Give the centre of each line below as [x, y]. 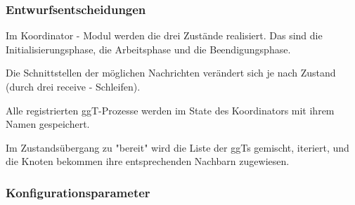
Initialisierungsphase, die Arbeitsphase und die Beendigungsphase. [148, 49]
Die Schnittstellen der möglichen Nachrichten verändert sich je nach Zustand [171, 73]
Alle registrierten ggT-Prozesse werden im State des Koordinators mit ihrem [170, 110]
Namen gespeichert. [48, 124]
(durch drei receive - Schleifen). [73, 86]
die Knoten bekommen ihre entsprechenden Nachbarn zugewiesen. [148, 161]
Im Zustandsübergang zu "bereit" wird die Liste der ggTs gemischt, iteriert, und [177, 147]
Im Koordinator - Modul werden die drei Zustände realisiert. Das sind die [164, 35]
